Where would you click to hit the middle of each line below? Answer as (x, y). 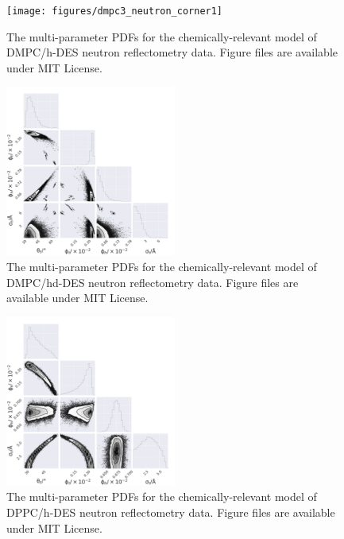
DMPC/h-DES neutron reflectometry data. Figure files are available (172, 52)
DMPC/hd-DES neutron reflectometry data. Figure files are (153, 282)
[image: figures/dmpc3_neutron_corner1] (115, 11)
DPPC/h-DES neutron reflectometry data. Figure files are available (171, 512)
